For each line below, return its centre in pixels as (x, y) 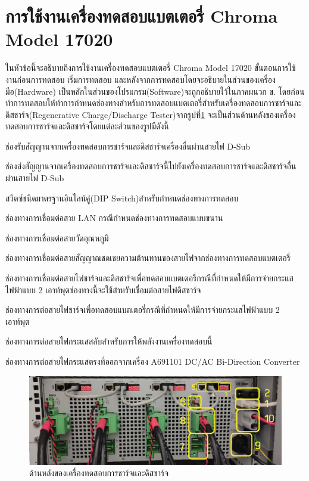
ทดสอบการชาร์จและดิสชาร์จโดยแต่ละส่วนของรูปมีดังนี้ (87, 126)
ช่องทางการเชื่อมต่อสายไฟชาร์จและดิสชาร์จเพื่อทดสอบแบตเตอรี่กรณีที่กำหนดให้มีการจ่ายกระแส (149, 278)
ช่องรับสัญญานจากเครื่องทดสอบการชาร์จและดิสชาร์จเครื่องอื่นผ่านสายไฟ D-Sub (128, 146)
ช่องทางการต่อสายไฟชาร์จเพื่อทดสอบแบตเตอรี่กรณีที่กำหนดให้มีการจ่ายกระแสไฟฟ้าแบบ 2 (143, 310)
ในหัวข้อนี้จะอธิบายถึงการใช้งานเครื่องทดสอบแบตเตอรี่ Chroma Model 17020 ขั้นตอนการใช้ (151, 68)
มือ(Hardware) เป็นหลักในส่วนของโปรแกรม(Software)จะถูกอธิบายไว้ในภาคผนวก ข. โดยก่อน (155, 91)
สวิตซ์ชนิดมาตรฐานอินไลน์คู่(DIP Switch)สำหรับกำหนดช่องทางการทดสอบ (122, 198)
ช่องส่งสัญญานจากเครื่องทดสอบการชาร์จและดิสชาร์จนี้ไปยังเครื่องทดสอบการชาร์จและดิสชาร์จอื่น (151, 166)
